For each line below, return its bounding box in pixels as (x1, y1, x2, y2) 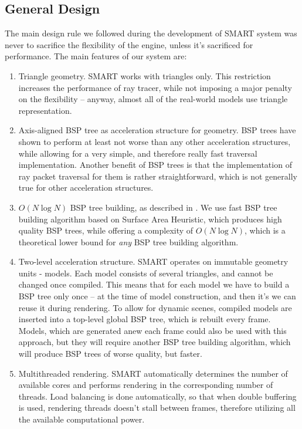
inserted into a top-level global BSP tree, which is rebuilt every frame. (18, 313, 271, 325)
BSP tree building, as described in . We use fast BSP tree (70, 201, 277, 213)
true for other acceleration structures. (18, 181, 154, 194)
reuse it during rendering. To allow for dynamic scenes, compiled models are (18, 301, 292, 313)
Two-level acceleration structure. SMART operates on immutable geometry (18, 255, 289, 268)
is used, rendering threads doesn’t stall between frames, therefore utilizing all (18, 401, 296, 414)
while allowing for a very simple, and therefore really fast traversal (18, 147, 257, 159)
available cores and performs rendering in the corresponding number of (18, 379, 273, 391)
